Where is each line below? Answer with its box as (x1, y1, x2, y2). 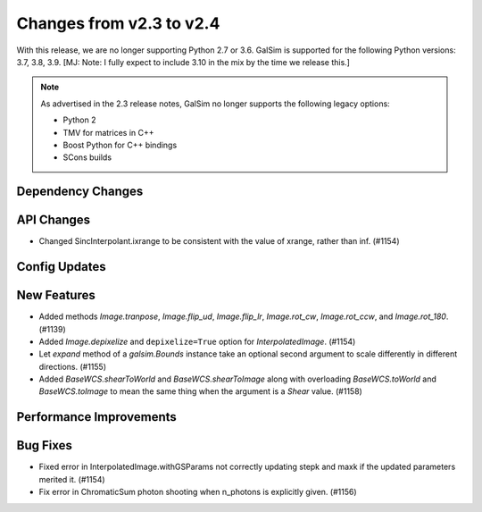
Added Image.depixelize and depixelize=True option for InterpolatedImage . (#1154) (38, 336, 356, 347)
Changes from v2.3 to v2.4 (16, 13, 220, 33)
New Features (16, 288, 96, 303)
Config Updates (16, 259, 106, 274)
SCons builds (62, 152, 112, 163)
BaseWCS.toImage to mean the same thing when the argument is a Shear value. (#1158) (38, 386, 363, 397)
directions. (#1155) (38, 361, 107, 372)
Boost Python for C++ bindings (62, 139, 178, 150)
